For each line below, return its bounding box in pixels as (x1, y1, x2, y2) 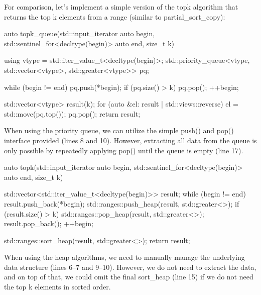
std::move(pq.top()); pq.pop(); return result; (4, 108, 141, 119)
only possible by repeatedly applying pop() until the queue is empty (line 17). (4, 145, 243, 155)
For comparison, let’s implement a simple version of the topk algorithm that (4, 2, 238, 12)
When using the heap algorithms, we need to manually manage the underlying (4, 252, 245, 262)
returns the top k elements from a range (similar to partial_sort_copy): (4, 11, 225, 22)
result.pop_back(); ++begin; (4, 218, 93, 229)
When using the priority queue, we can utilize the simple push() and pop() (4, 125, 234, 136)
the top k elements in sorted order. (4, 281, 111, 292)
